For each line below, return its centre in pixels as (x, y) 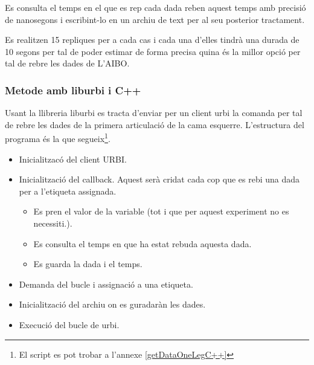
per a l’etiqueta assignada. (68, 191)
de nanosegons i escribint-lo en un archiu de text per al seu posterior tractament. (155, 19)
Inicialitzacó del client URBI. (73, 159)
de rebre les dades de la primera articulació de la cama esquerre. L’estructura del (155, 124)
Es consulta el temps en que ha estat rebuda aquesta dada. (143, 243)
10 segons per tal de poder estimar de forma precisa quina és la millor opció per (153, 51)
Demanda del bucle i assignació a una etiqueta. (106, 284)
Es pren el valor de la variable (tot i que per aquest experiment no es (161, 211)
